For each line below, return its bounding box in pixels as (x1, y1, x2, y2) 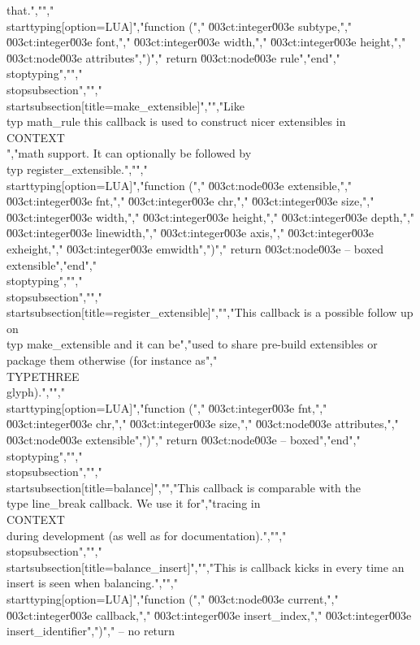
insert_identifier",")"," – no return (6, 622, 175, 639)
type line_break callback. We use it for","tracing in (6, 495, 261, 512)
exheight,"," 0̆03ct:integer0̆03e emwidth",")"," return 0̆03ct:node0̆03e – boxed (6, 240, 383, 257)
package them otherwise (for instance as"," (6, 352, 218, 369)
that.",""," (6, 2, 54, 18)
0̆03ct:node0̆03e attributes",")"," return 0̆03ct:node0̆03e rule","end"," (6, 49, 340, 66)
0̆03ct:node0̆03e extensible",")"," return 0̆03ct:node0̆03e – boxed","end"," (6, 431, 361, 448)
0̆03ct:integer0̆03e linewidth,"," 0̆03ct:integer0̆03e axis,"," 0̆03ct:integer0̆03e (6, 224, 375, 241)
